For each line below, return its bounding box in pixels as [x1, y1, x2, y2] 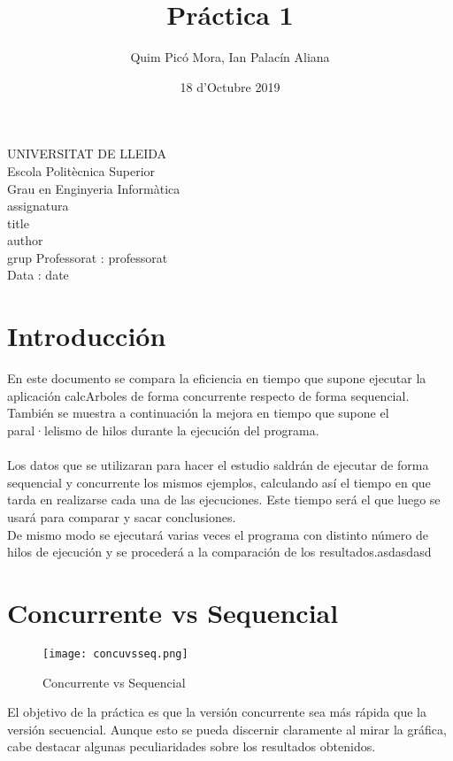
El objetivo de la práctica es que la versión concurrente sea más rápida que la [7, 703, 426, 721]
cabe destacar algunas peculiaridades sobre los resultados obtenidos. [7, 737, 376, 756]
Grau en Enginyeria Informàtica [7, 179, 180, 197]
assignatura [7, 196, 69, 215]
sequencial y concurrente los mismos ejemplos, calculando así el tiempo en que [7, 473, 431, 491]
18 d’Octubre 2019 [180, 77, 280, 96]
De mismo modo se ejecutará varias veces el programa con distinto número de [7, 525, 428, 543]
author [7, 231, 43, 250]
